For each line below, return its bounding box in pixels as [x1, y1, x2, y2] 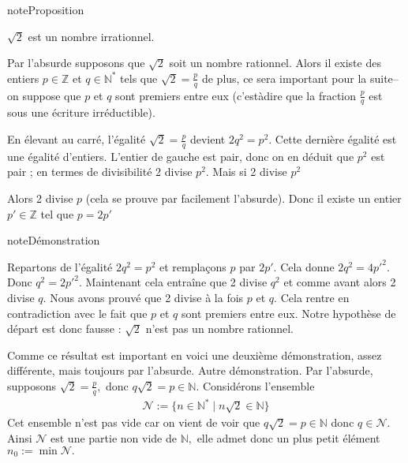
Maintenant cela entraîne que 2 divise [85, 274, 268, 290]
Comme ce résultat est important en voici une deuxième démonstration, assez [7, 346, 382, 363]
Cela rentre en [280, 289, 350, 306]
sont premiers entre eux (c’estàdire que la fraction [115, 87, 357, 103]
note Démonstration [7, 232, 100, 248]
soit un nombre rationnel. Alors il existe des [169, 54, 381, 71]
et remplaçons [159, 258, 226, 274]
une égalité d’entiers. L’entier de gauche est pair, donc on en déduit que [7, 147, 354, 164]
